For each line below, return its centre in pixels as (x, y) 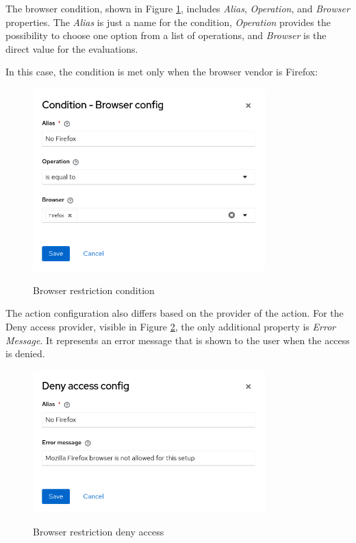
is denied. (25, 353)
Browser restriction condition (94, 290)
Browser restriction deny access (99, 532)
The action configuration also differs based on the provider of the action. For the (175, 313)
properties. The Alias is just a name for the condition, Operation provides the (168, 22)
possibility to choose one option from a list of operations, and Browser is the (166, 35)
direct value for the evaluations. (72, 48)
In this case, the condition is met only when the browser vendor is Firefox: (162, 72)
